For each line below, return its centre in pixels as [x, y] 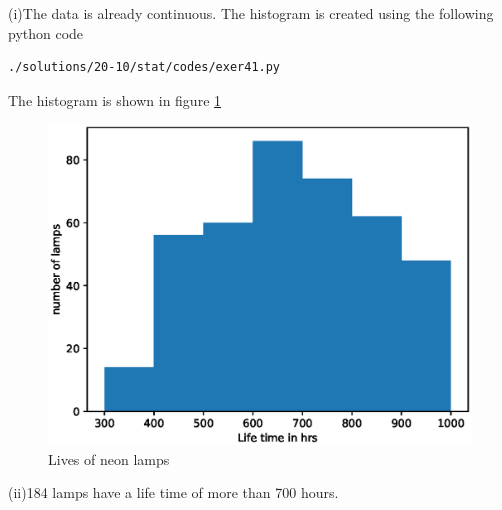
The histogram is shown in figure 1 [115, 99]
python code [46, 32]
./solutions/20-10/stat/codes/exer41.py [144, 67]
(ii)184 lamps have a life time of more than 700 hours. [173, 492]
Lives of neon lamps [109, 458]
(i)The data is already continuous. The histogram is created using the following [251, 13]
